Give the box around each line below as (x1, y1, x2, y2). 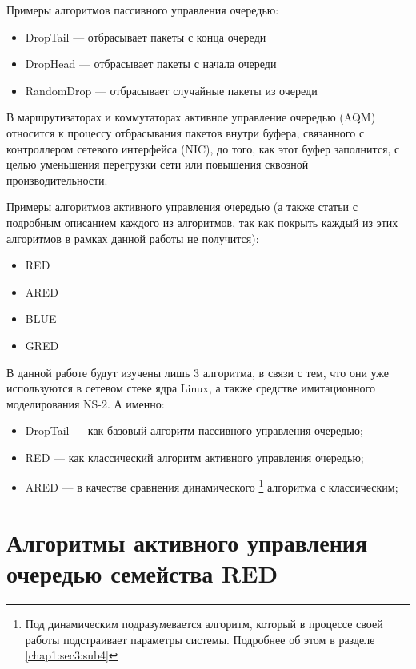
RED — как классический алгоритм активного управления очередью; (25, 448, 364, 465)
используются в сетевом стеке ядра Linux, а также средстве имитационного (6, 380, 375, 396)
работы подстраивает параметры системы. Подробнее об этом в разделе (25, 631, 375, 647)
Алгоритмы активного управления (6, 525, 368, 558)
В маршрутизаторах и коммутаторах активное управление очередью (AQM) (6, 109, 376, 125)
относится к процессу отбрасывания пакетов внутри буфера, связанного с (6, 124, 365, 141)
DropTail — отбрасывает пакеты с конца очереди (25, 28, 266, 45)
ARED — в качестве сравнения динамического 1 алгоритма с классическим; (25, 476, 398, 496)
